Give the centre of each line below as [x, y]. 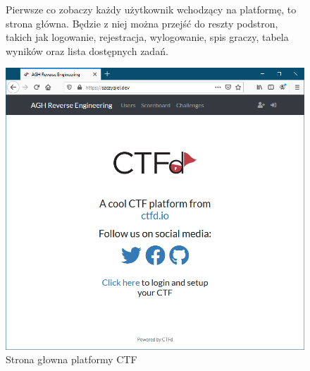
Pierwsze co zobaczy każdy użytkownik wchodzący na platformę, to [151, 9]
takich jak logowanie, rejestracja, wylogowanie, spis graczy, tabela [147, 37]
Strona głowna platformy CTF [72, 359]
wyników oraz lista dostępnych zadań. [87, 50]
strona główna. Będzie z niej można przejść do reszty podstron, [142, 23]
